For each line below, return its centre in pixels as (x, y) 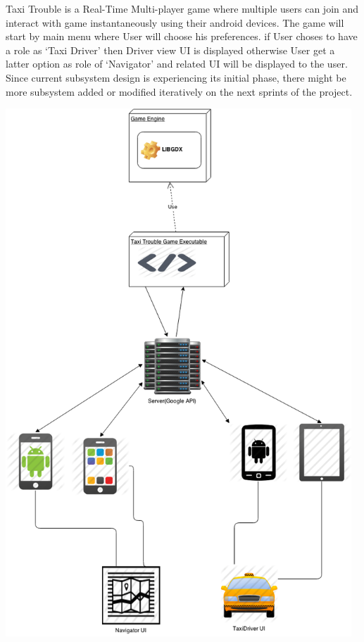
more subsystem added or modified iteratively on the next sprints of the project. (179, 91)
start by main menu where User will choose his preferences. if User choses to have (182, 36)
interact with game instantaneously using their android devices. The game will (175, 22)
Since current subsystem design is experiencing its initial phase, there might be (176, 77)
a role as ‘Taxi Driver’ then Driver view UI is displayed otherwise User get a (170, 50)
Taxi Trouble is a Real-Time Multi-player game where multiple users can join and (182, 8)
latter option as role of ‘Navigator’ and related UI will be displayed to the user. (177, 64)
